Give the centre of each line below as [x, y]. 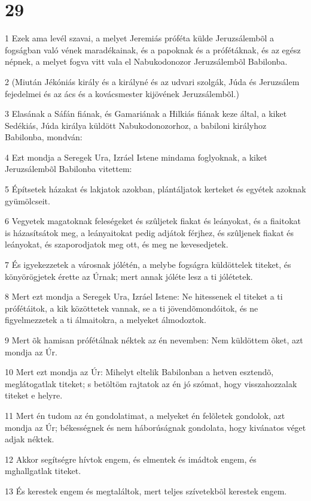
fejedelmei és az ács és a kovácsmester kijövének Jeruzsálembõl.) [122, 93]
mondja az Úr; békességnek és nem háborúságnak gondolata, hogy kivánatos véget [155, 427]
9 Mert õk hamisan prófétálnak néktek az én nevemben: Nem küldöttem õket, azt [154, 340]
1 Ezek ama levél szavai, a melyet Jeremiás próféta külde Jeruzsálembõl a [140, 38]
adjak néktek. [30, 439]
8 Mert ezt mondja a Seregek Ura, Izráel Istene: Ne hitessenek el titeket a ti [144, 296]
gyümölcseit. [28, 200]
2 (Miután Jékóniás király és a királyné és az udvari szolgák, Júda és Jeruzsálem [152, 81]
